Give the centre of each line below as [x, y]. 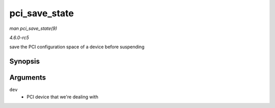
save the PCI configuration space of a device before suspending [77, 47]
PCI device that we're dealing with [63, 97]
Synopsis [25, 62]
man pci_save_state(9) [33, 28]
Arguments [28, 78]
